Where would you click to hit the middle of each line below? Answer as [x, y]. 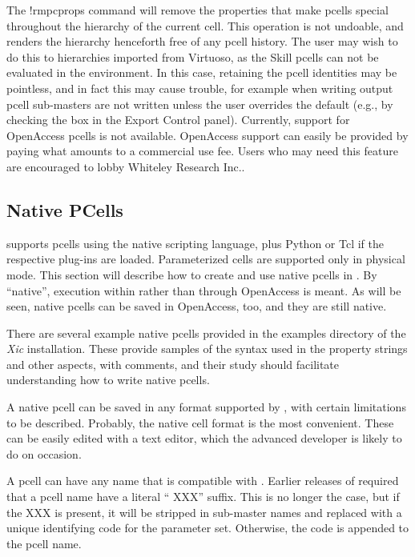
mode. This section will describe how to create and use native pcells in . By [192, 274]
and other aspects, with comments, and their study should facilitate [173, 364]
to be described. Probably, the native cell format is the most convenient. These [200, 422]
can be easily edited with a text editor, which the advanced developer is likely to [204, 438]
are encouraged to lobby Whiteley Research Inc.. [126, 166]
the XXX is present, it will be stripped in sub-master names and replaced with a [204, 512]
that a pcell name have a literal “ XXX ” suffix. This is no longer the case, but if [203, 497]
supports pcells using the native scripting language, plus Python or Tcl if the [195, 243]
